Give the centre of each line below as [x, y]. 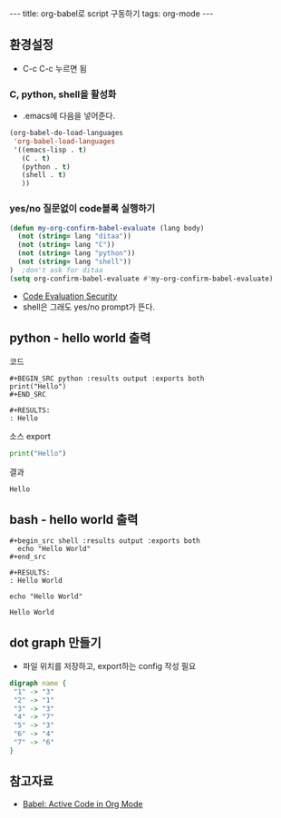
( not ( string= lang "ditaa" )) [74, 237]
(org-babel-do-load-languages [67, 133]
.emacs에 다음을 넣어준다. [69, 116]
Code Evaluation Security [70, 296]
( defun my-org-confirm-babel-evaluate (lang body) [107, 228]
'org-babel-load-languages [64, 141]
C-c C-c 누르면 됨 [55, 68]
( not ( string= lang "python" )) [77, 253]
